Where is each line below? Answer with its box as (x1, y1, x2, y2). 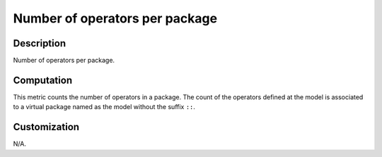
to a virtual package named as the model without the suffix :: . (13, 103, 196, 111)
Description (13, 37, 66, 49)
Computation (13, 74, 73, 86)
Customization (13, 121, 80, 133)
